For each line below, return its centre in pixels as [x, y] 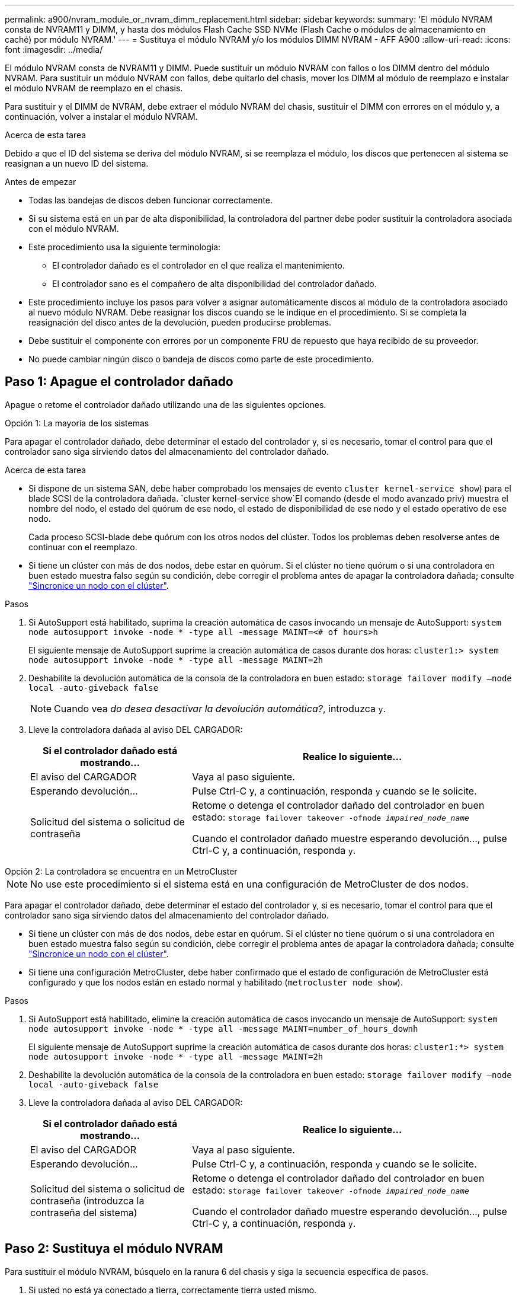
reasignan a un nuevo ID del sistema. [77, 163]
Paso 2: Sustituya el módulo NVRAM [114, 1249]
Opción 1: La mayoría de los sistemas [77, 423]
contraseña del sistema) [84, 1212]
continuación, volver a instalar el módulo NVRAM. [101, 117]
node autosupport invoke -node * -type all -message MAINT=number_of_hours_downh [223, 1028]
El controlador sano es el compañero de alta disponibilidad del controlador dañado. [214, 284]
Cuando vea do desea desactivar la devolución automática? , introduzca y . [220, 708]
